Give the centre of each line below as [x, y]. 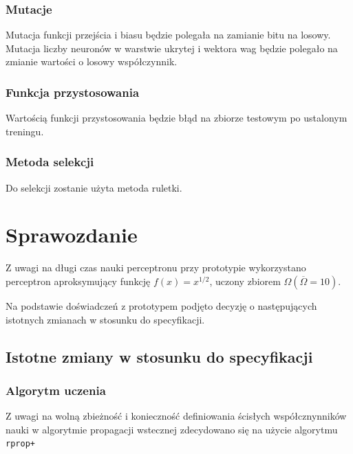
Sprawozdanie [72, 235]
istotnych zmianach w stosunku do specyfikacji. [105, 319]
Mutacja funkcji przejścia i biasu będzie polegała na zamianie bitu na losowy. [168, 35]
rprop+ [20, 444]
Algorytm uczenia [56, 390]
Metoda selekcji [50, 162]
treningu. [25, 131]
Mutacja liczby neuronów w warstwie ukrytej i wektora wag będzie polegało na [172, 48]
